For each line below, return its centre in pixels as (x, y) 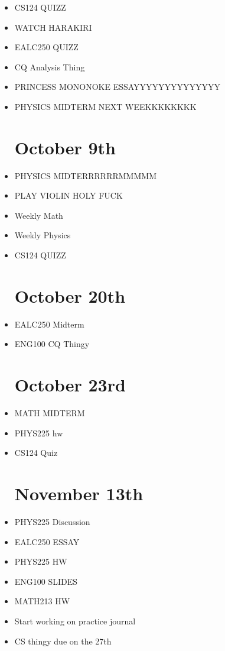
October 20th (70, 295)
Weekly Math (39, 215)
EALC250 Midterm (49, 324)
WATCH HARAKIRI (53, 27)
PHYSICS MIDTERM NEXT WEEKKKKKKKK (105, 106)
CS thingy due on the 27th (63, 641)
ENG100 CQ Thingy (52, 344)
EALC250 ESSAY (47, 541)
